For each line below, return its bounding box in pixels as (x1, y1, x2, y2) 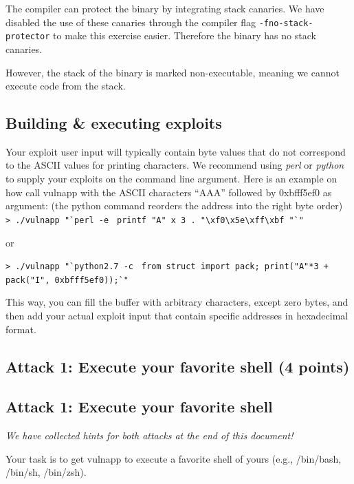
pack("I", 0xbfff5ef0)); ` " (5, 271, 129, 286)
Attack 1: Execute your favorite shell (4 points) (5, 355, 350, 377)
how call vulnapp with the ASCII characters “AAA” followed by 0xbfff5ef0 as (5, 185, 332, 199)
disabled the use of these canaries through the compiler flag (5, 14, 256, 29)
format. (5, 322, 36, 336)
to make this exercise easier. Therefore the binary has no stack (53, 28, 316, 43)
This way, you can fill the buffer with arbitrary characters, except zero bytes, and (5, 295, 349, 309)
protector (5, 32, 50, 42)
